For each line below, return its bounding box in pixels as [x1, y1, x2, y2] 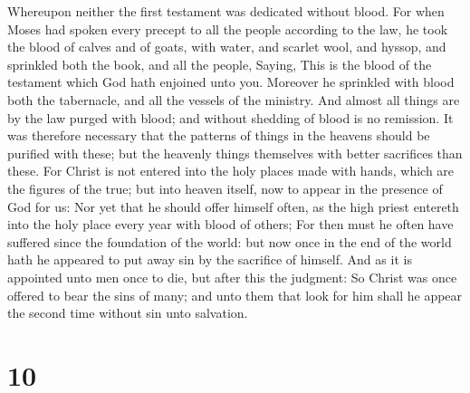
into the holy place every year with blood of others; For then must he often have [7, 215, 454, 234]
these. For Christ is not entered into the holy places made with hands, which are [7, 161, 455, 180]
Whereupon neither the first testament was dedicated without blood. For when [7, 2, 445, 20]
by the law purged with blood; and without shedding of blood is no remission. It [7, 108, 454, 127]
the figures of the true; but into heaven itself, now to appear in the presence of [7, 178, 443, 197]
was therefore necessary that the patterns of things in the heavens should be [7, 126, 430, 145]
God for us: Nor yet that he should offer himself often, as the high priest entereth [7, 196, 459, 216]
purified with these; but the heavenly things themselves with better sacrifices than [7, 143, 463, 162]
